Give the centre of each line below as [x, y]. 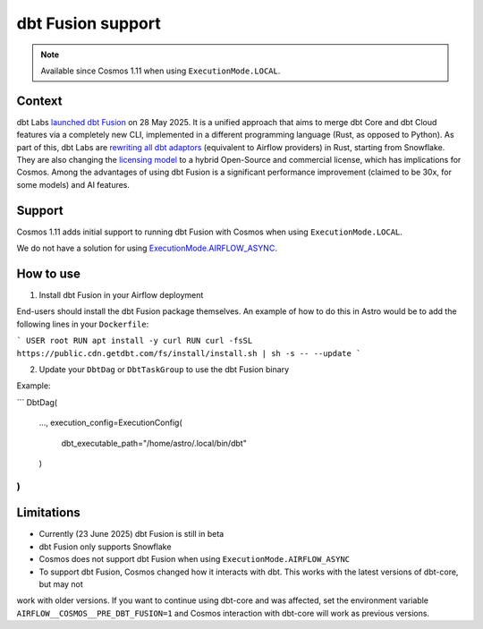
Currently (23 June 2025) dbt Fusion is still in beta [131, 534]
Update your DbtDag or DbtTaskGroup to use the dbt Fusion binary [164, 369]
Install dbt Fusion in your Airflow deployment [121, 295]
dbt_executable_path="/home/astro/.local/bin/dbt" [154, 443]
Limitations [48, 513]
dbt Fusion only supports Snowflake [105, 547]
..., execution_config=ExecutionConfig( [110, 423]
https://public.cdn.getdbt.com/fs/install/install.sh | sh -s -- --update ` [189, 353]
